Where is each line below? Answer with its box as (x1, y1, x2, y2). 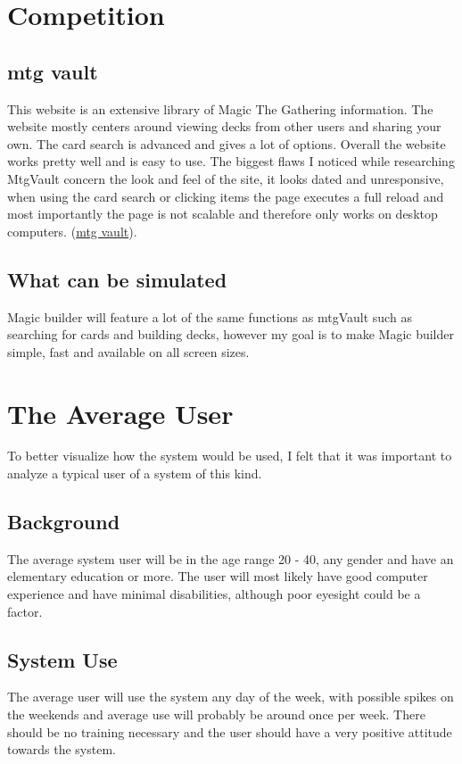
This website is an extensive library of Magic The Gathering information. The (7, 99, 433, 118)
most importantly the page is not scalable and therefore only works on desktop (7, 204, 438, 223)
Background (7, 508, 120, 536)
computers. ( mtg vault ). (7, 221, 137, 240)
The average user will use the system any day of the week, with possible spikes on (7, 687, 454, 706)
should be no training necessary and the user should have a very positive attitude (7, 722, 452, 741)
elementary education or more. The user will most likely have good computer (7, 567, 428, 585)
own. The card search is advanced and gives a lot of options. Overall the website (7, 134, 446, 153)
